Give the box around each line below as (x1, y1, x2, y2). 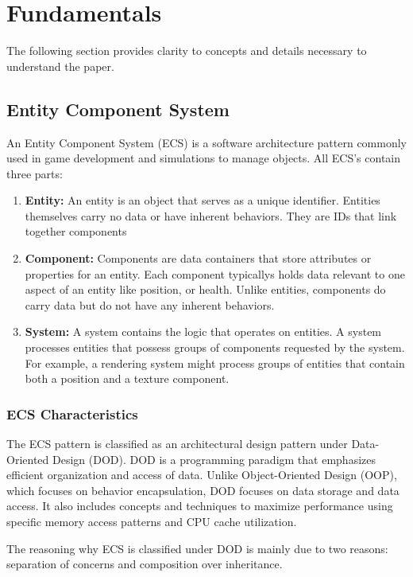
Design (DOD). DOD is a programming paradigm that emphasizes (52, 450, 376, 467)
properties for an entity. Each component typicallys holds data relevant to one (25, 265, 405, 282)
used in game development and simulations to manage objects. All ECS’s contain (6, 150, 401, 166)
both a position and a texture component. (25, 370, 230, 387)
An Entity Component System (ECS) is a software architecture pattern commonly (6, 134, 407, 150)
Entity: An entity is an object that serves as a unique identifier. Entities (25, 192, 380, 209)
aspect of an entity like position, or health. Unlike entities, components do (25, 281, 386, 298)
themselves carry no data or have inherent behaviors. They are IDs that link (25, 207, 397, 224)
